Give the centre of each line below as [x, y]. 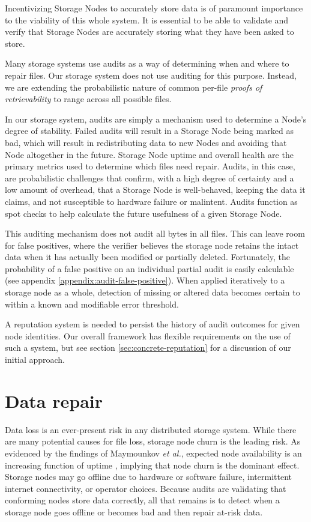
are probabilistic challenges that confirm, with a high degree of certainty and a [149, 178]
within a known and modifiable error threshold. [92, 304]
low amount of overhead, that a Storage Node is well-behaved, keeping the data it [155, 190]
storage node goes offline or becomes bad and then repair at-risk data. [134, 511]
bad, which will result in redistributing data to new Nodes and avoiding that [146, 142]
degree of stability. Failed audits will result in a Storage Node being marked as [149, 131]
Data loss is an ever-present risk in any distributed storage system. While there [151, 429]
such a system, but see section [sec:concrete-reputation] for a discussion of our [148, 347]
